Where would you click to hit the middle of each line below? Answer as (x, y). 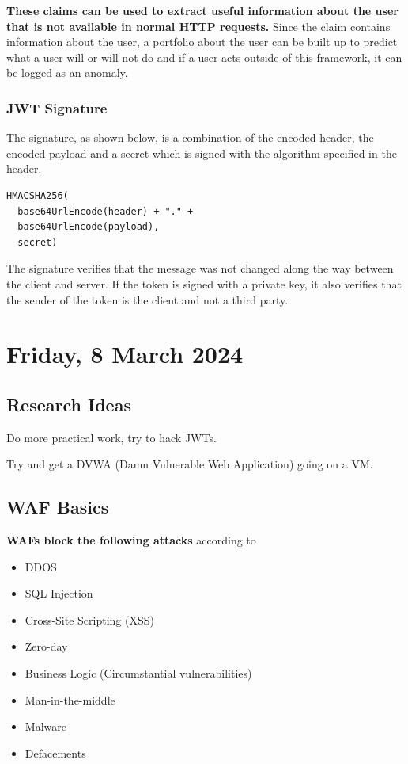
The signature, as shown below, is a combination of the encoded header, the (190, 138)
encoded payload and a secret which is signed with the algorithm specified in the (202, 153)
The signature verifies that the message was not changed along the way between (200, 268)
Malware (45, 726)
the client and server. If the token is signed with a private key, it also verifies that (204, 283)
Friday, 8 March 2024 (125, 354)
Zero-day (46, 646)
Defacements (55, 753)
